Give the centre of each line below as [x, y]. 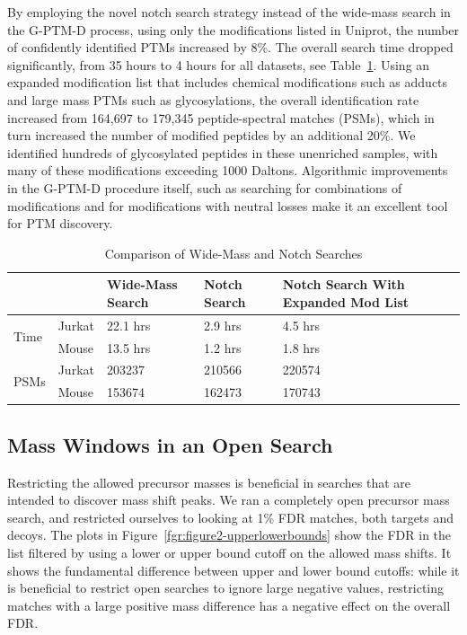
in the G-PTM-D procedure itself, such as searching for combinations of [205, 187]
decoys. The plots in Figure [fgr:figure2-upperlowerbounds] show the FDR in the [229, 535]
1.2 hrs [223, 347]
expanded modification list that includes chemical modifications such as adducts [228, 82]
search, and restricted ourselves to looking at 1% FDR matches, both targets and [231, 517]
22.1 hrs [128, 325]
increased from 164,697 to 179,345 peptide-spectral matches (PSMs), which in [221, 117]
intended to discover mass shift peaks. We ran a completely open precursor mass [229, 500]
